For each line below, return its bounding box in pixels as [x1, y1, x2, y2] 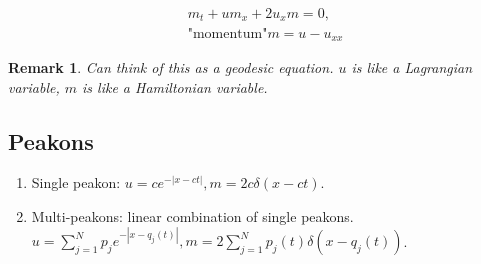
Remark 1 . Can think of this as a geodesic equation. [8, 56, 334, 77]
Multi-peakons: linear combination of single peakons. [31, 205, 354, 226]
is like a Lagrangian [351, 56, 473, 77]
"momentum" [187, 26, 268, 41]
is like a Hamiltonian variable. [82, 76, 268, 97]
